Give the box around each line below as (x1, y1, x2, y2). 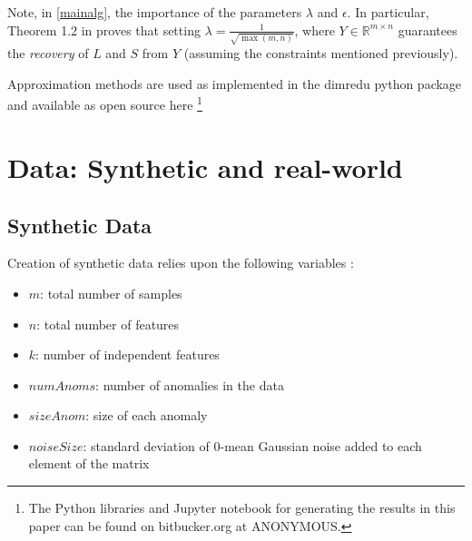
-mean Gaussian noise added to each (220, 436, 422, 455)
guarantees (398, 20, 457, 39)
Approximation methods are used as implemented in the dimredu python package (7, 74, 462, 93)
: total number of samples (40, 283, 182, 302)
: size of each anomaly (85, 406, 208, 425)
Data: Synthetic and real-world (7, 148, 403, 185)
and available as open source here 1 (7, 93, 202, 114)
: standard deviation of (83, 436, 210, 455)
